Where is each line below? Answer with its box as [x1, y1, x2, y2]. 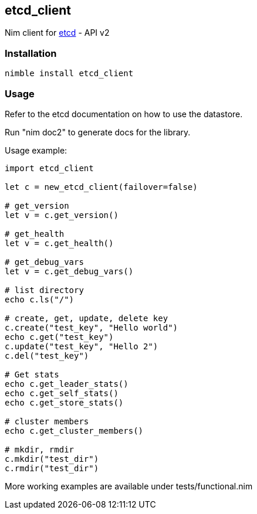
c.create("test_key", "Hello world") [5, 322, 178, 332]
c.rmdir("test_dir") [5, 463, 99, 473]
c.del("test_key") [5, 350, 89, 360]
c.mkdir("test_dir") [5, 454, 99, 464]
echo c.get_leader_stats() [5, 379, 128, 389]
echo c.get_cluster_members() [5, 426, 144, 435]
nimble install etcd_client [5, 69, 134, 79]
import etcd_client [5, 163, 94, 173]
